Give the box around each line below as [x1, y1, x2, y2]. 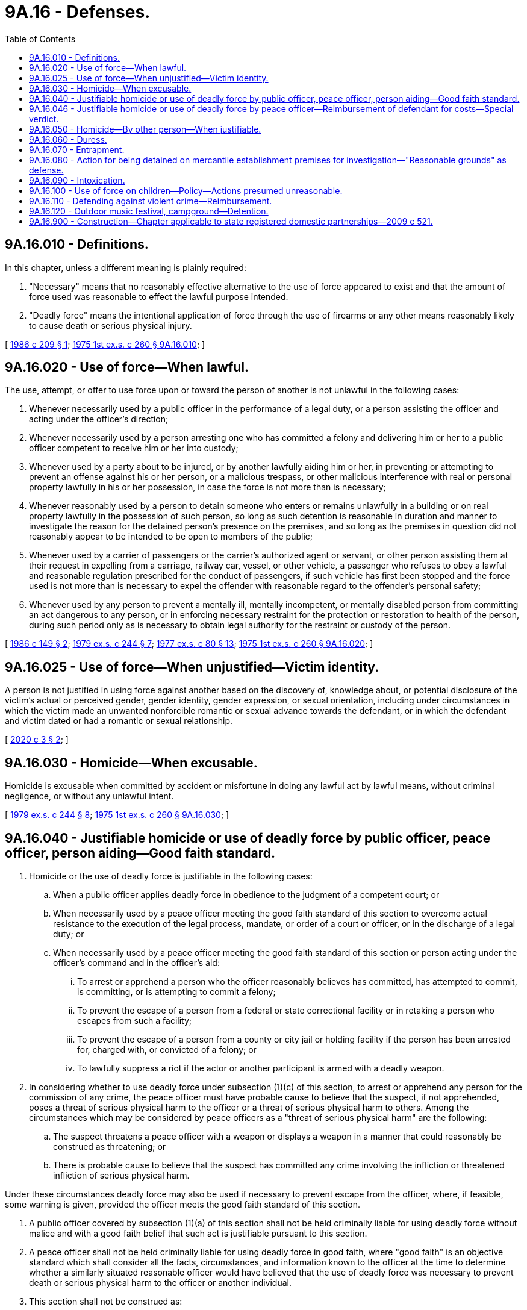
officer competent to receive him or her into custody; [29, 443, 239, 454]
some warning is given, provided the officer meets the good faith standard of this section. [5, 1199, 360, 1209]
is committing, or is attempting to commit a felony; [77, 986, 276, 997]
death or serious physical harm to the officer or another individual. [29, 1277, 292, 1288]
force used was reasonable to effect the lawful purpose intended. [29, 291, 288, 302]
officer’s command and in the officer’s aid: [53, 957, 220, 968]
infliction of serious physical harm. [53, 1170, 190, 1181]
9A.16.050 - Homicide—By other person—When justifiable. [29, 123, 261, 134]
